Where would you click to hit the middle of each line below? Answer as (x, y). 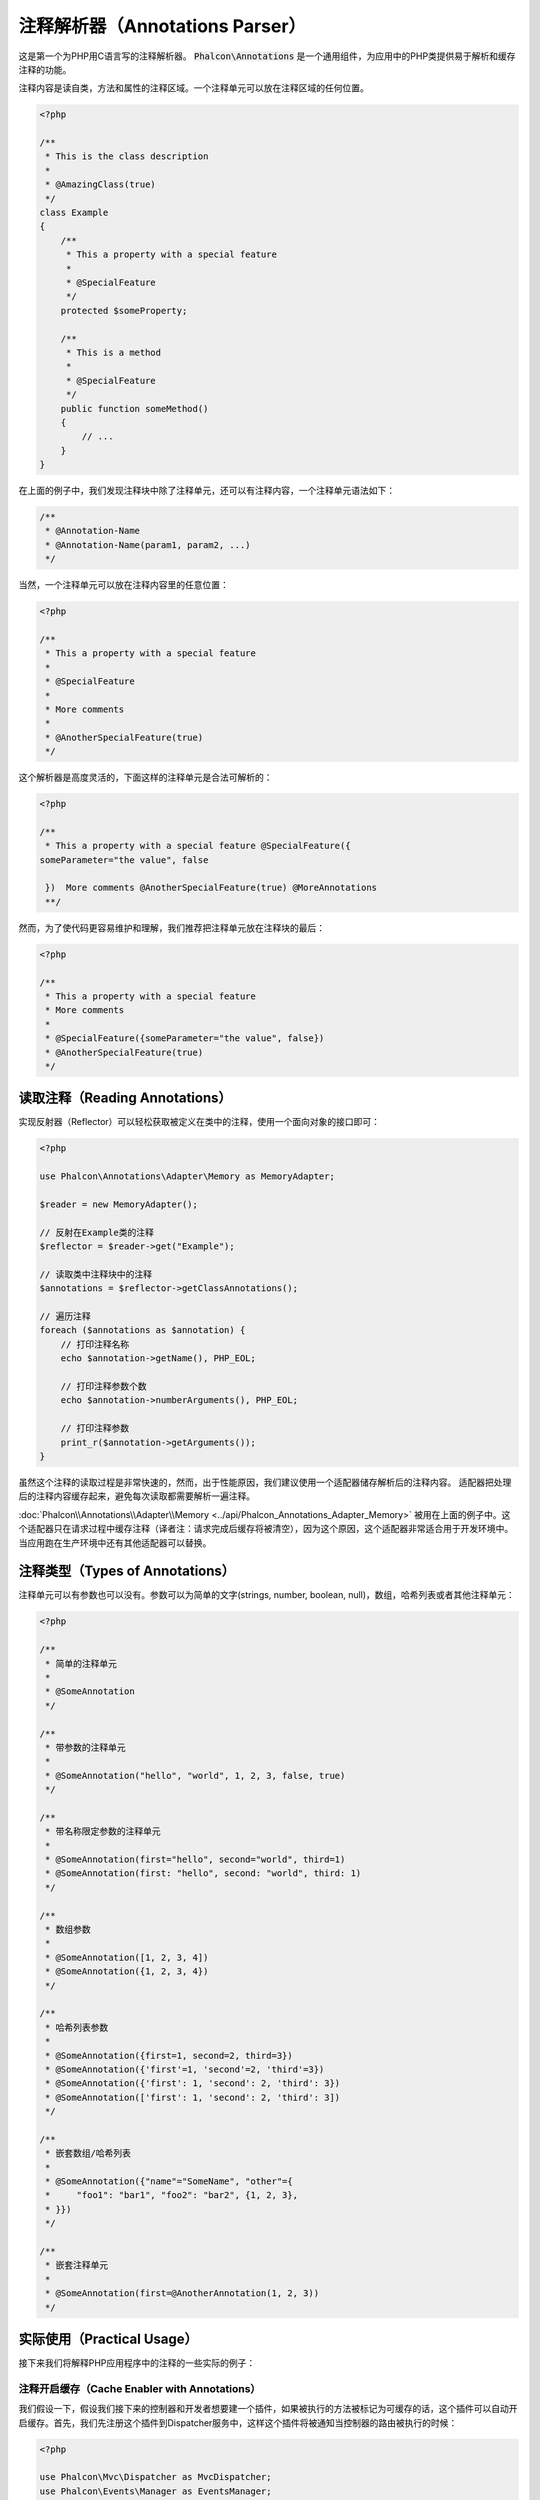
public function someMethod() (134, 408)
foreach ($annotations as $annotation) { (142, 1330)
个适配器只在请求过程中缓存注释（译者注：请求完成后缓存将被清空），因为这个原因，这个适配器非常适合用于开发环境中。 (266, 1529)
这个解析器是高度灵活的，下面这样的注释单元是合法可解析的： (145, 777)
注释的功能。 (45, 69)
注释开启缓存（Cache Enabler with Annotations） (139, 2388)
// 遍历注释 (65, 1316)
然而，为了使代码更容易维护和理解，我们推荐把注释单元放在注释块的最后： (171, 927)
